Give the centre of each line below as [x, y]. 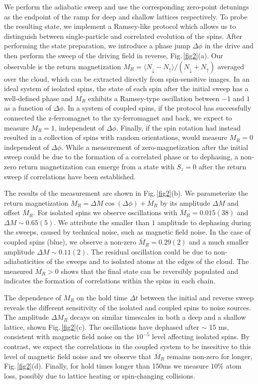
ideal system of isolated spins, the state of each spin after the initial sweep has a [126, 88]
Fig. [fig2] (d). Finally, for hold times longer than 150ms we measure [106, 366]
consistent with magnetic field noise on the [69, 336]
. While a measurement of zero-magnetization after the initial [155, 147]
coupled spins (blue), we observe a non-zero [70, 242]
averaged [231, 66]
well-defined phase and [39, 98]
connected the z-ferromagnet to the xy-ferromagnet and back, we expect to [118, 117]
